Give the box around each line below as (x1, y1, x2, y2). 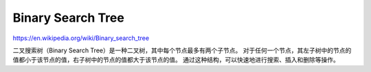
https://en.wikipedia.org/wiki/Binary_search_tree (12, 34, 150, 42)
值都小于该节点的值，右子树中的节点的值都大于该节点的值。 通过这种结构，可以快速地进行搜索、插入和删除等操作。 (12, 56, 339, 64)
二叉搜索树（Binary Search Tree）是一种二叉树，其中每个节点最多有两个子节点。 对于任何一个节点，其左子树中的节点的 (12, 46, 352, 54)
